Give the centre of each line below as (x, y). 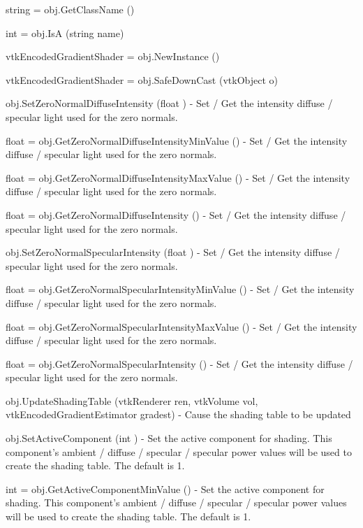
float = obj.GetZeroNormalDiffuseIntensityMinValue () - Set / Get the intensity (177, 140)
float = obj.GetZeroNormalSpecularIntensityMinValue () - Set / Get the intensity (180, 289)
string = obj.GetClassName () (70, 9)
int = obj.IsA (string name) (65, 33)
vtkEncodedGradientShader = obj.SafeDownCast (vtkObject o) (142, 79)
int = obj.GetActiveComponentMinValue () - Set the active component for (165, 488)
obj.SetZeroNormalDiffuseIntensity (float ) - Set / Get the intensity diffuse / (169, 103)
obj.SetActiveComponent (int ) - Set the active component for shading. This (169, 438)
